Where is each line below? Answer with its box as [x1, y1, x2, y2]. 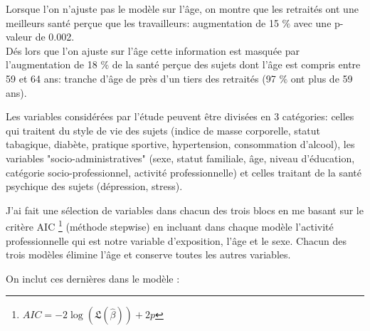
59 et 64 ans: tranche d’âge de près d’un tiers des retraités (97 [6, 70, 276, 85]
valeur [6, 29, 32, 44]
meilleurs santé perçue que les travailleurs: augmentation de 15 [6, 15, 279, 30]
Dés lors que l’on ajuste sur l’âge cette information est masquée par [6, 43, 300, 58]
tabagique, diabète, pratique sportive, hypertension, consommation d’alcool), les [6, 137, 355, 152]
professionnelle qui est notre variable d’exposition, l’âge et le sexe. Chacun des [6, 233, 347, 248]
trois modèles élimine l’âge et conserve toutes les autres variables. [6, 247, 291, 262]
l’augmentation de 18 [6, 57, 97, 72]
